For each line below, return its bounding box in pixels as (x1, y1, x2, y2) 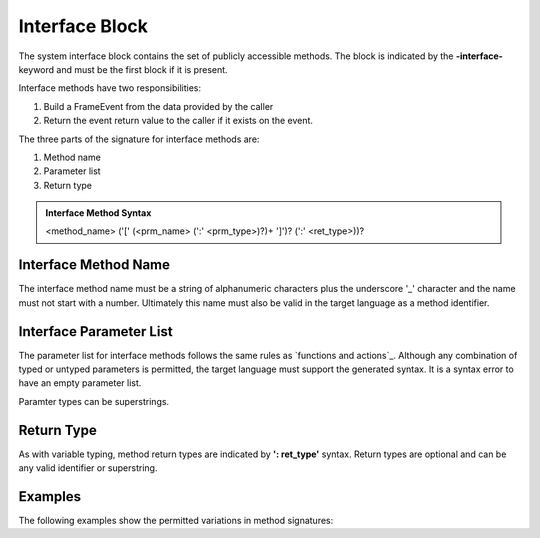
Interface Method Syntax (45, 207, 152, 219)
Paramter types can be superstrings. (18, 395, 170, 407)
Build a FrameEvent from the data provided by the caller (43, 100, 274, 112)
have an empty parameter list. (18, 377, 142, 389)
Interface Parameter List (18, 323, 174, 340)
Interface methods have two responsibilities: (18, 82, 202, 94)
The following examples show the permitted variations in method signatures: (18, 515, 334, 527)
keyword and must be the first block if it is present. (18, 63, 229, 75)
